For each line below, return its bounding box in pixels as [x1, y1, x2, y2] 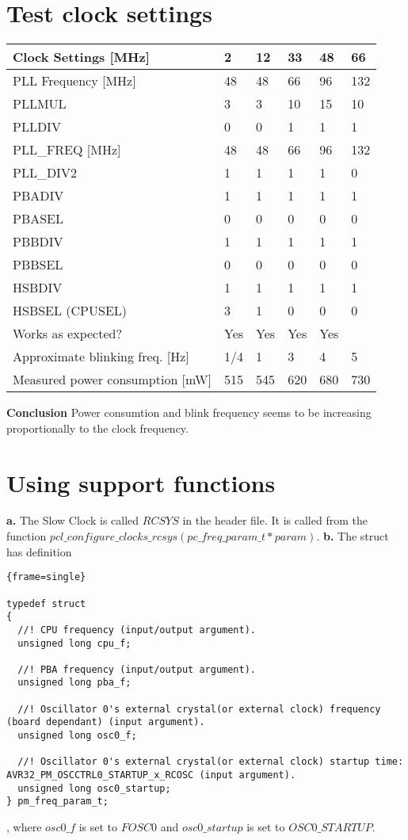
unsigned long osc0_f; [17, 730, 137, 742]
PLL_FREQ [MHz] [13, 140, 121, 159]
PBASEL [13, 209, 64, 228]
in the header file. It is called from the [182, 512, 368, 529]
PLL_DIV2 [13, 163, 77, 182]
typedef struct [6, 598, 86, 609]
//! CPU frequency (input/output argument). [17, 624, 256, 636]
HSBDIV [13, 278, 63, 297]
